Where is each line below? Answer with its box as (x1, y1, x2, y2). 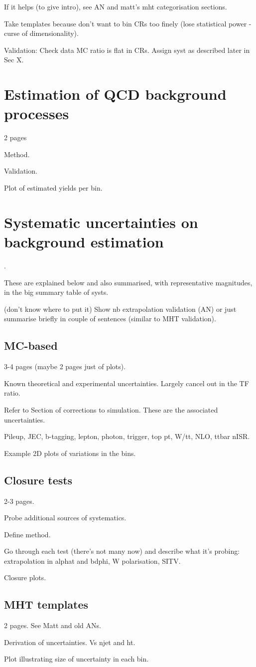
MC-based (4, 338, 58, 353)
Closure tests (4, 472, 73, 487)
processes (4, 103, 69, 124)
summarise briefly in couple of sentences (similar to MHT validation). (4, 313, 216, 324)
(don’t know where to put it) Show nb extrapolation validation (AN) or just (4, 303, 237, 314)
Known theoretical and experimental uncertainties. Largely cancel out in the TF (4, 378, 249, 388)
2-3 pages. (4, 495, 34, 506)
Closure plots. (4, 572, 46, 583)
